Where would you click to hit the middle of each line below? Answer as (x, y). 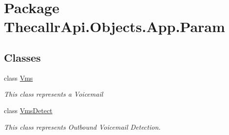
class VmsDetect (28, 110)
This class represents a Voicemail (54, 94)
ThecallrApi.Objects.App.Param (114, 26)
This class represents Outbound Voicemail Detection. (82, 127)
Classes (22, 57)
